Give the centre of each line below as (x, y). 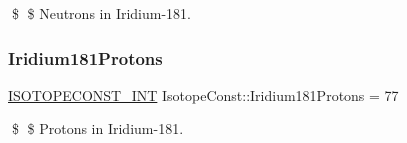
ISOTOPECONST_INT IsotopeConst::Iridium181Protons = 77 (203, 94)
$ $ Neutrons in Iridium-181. (101, 13)
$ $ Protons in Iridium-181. (97, 128)
